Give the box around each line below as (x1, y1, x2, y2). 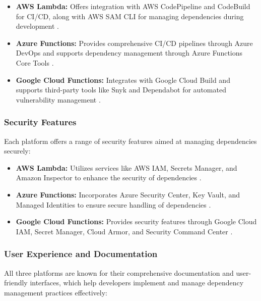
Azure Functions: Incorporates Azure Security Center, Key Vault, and (16, 189, 240, 199)
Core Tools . (16, 57, 54, 68)
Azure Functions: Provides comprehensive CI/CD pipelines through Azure (16, 37, 253, 48)
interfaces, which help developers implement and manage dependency (30, 277, 244, 288)
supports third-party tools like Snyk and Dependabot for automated (16, 84, 226, 95)
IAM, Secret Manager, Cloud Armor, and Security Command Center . (16, 226, 233, 236)
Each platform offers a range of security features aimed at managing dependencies (4, 135, 257, 146)
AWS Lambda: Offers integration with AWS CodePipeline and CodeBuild (16, 1, 250, 11)
